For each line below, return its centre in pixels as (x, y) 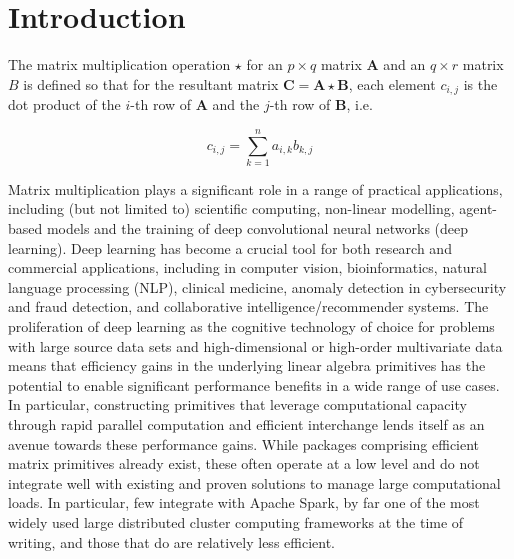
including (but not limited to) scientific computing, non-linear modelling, (231, 208)
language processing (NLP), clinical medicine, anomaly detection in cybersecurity (257, 286)
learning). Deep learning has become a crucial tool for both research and (230, 247)
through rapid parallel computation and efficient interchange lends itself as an (246, 424)
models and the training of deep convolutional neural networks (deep (257, 228)
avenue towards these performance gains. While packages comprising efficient (244, 443)
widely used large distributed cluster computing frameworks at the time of (236, 521)
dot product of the (64, 104)
